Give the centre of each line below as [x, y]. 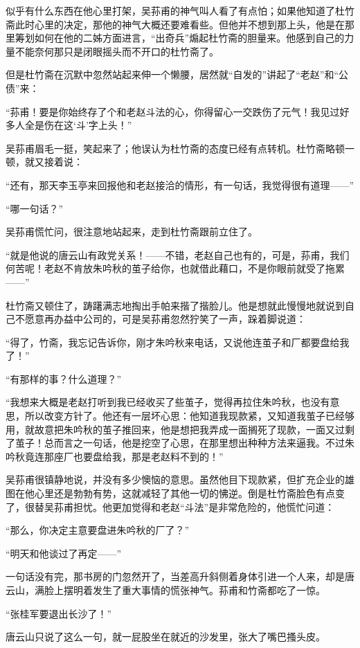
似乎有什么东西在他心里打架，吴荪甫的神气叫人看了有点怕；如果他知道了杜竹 [180, 10]
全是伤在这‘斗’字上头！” [78, 125]
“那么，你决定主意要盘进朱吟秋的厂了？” [98, 530]
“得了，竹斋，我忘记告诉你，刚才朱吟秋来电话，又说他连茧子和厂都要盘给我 [178, 342]
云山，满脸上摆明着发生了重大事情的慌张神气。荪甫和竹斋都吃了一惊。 [165, 590]
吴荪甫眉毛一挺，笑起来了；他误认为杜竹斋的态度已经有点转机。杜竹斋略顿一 [180, 148]
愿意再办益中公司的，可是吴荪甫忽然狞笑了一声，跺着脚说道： [165, 319]
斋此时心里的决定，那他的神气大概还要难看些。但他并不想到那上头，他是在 [175, 24]
